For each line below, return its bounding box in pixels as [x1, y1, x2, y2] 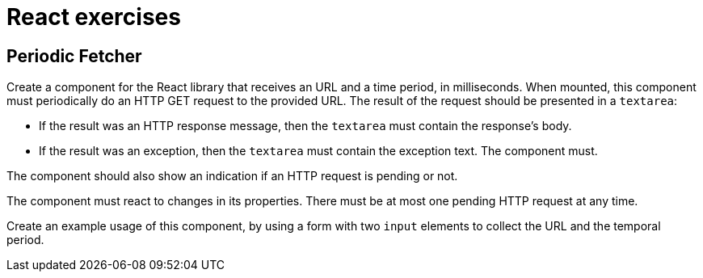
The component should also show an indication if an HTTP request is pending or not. [6, 169, 458, 183]
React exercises [6, 3, 181, 31]
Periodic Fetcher [6, 45, 142, 66]
